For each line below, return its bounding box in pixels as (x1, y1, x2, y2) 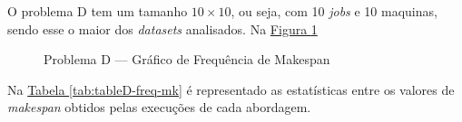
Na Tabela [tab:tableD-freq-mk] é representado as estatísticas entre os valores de (7, 80, 455, 99)
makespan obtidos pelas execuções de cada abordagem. (7, 98, 311, 117)
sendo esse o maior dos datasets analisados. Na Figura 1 (7, 19, 318, 38)
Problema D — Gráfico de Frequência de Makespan (44, 50, 330, 69)
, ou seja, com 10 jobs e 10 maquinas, (231, 2, 437, 20)
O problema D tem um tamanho (7, 2, 188, 20)
